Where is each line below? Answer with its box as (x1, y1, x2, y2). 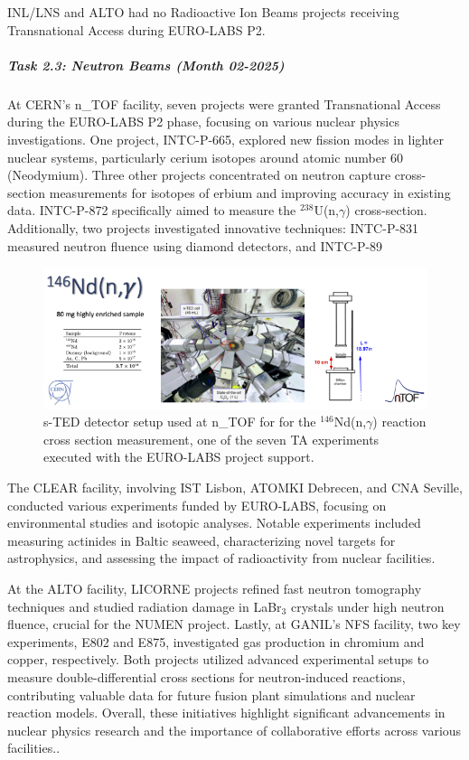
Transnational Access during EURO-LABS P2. (7, 20, 266, 39)
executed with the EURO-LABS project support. (43, 447, 314, 466)
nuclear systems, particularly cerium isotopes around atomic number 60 (7, 147, 404, 166)
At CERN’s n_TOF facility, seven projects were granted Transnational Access (7, 94, 441, 113)
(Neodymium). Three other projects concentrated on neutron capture (7, 165, 391, 184)
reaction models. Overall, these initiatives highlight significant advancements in (7, 703, 446, 722)
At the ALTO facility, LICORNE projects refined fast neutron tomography (7, 579, 422, 598)
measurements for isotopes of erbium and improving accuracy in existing (49, 183, 451, 202)
